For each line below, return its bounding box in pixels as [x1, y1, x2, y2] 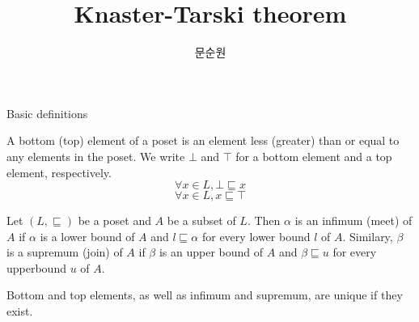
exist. [6, 303, 33, 320]
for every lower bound [201, 227, 311, 244]
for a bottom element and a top [235, 147, 392, 164]
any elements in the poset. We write [6, 147, 185, 164]
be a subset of [167, 212, 236, 229]
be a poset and [78, 212, 151, 229]
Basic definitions [6, 104, 88, 121]
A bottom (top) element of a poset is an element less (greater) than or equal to [6, 132, 400, 149]
